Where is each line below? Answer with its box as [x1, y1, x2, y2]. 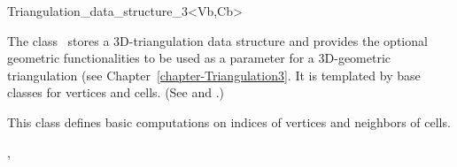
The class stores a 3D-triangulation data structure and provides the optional [7, 31, 428, 49]
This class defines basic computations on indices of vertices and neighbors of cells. [7, 112, 451, 131]
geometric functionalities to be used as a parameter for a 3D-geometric [7, 49, 391, 67]
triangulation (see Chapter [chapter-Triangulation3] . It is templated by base [7, 65, 421, 84]
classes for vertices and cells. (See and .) [7, 83, 225, 102]
